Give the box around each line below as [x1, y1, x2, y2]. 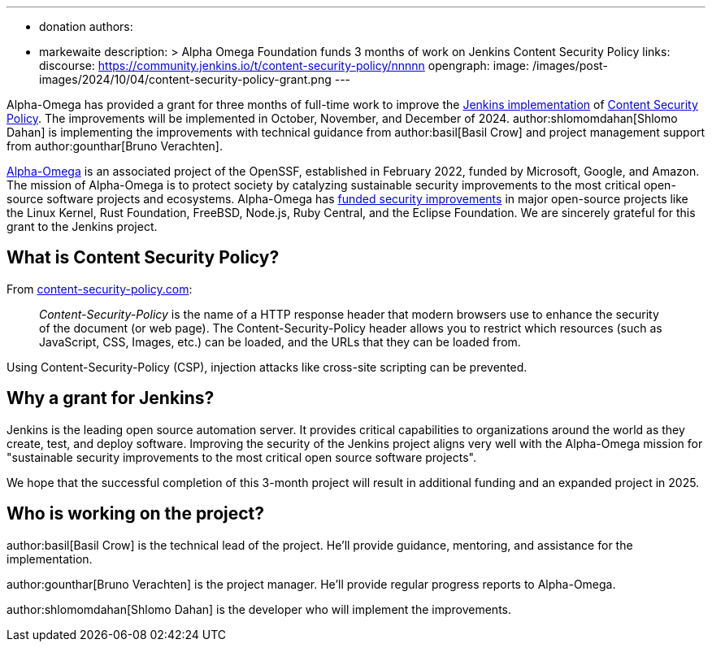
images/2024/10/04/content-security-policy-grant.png [39, 72, 332, 86]
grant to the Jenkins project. [7, 220, 158, 233]
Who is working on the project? [7, 503, 265, 524]
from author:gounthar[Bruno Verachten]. [7, 139, 223, 153]
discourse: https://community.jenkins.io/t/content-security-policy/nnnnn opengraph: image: [39, 59, 530, 72]
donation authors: [39, 20, 133, 33]
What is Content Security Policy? [7, 247, 280, 268]
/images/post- [532, 59, 608, 72]
